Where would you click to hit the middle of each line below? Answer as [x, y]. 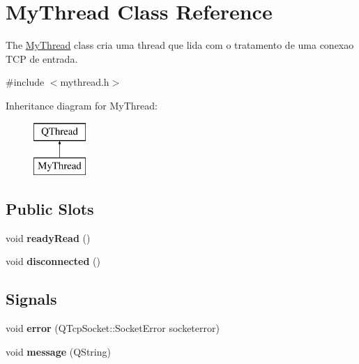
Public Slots [50, 209]
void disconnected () [53, 261]
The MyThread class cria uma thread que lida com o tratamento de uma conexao [180, 45]
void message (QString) [58, 351]
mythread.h [85, 82]
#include [25, 82]
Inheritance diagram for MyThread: [82, 105]
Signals [31, 299]
